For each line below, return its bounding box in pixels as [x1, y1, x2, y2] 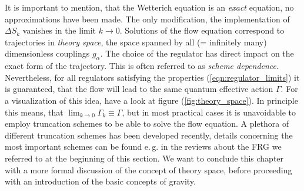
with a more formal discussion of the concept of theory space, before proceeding [5, 163, 292, 176]
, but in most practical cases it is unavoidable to [122, 106, 296, 118]
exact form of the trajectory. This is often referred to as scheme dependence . [5, 60, 279, 72]
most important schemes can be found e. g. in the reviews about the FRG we [5, 140, 282, 153]
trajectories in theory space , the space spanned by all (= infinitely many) [5, 35, 267, 48]
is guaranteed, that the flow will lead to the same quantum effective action [5, 83, 273, 95]
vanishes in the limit [22, 24, 96, 37]
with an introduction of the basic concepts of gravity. [5, 175, 196, 187]
